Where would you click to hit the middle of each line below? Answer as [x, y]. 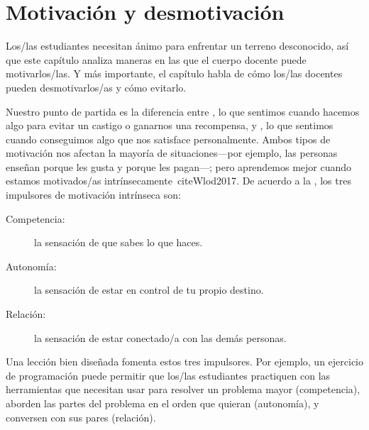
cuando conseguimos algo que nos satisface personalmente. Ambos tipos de [168, 139]
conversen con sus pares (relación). [81, 417]
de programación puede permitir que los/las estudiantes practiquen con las [168, 375]
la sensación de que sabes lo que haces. [119, 242]
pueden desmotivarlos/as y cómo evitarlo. [96, 87]
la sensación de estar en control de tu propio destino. [149, 290]
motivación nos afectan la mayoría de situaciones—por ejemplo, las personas [172, 153]
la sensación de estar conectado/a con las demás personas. [160, 337]
